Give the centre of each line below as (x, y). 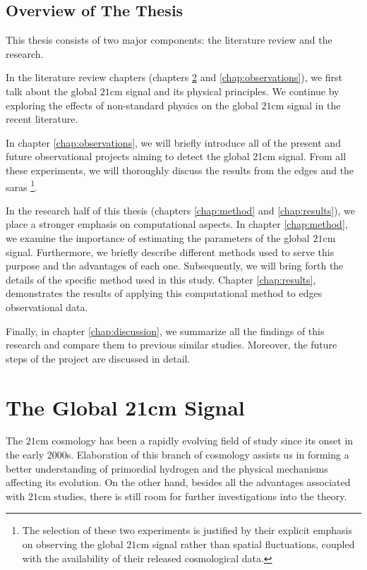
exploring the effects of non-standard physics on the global (132, 105)
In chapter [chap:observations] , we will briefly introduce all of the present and (173, 142)
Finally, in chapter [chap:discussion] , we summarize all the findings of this (165, 331)
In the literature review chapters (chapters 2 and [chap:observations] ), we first (174, 77)
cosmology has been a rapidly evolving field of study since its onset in (203, 441)
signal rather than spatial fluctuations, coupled (253, 544)
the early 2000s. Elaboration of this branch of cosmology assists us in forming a (178, 455)
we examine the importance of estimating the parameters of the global (158, 237)
